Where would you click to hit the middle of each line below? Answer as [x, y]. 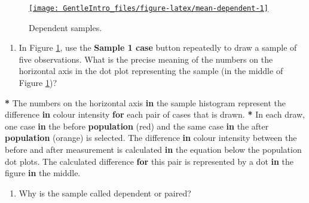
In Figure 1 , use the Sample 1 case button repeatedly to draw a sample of [158, 47]
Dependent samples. [65, 27]
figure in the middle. [43, 173]
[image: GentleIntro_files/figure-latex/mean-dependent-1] [149, 8]
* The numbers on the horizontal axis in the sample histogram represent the [146, 102]
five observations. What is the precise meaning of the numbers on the [146, 59]
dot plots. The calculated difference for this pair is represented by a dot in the [149, 161]
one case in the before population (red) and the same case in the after [137, 126]
